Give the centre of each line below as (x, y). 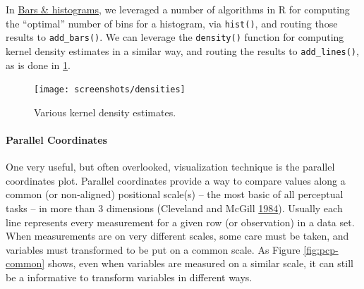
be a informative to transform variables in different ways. (129, 277)
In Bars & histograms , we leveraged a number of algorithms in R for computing (178, 9)
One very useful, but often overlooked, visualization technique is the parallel (170, 167)
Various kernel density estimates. (105, 112)
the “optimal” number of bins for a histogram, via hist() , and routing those (172, 23)
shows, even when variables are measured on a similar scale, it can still (200, 263)
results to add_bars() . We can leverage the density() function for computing (175, 37)
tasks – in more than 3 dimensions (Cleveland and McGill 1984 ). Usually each (174, 208)
